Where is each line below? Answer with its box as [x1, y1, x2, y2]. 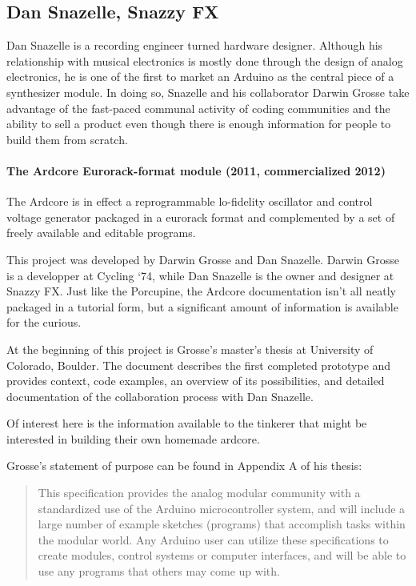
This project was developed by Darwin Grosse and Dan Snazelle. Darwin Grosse [6, 251, 400, 267]
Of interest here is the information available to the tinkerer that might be [6, 415, 367, 431]
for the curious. [6, 314, 82, 331]
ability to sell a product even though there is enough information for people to [6, 115, 391, 132]
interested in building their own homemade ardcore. [6, 430, 260, 447]
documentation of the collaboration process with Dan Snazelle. [6, 387, 314, 404]
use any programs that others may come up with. [38, 563, 280, 580]
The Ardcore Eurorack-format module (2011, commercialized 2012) [6, 162, 386, 179]
